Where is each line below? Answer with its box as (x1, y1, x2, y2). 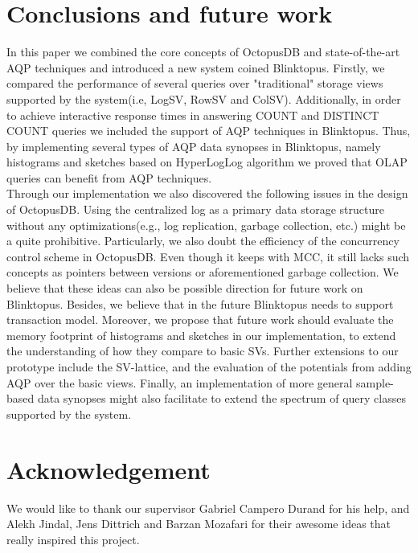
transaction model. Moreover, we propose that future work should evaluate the (6, 311, 394, 328)
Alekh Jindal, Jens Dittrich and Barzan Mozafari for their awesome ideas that (6, 515, 391, 532)
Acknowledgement (6, 453, 211, 485)
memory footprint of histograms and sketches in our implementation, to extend (6, 326, 396, 343)
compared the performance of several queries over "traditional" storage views (6, 75, 383, 92)
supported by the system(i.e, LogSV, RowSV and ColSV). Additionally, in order (6, 90, 401, 107)
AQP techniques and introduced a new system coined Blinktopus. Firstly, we (6, 59, 385, 76)
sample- (356, 374, 394, 391)
